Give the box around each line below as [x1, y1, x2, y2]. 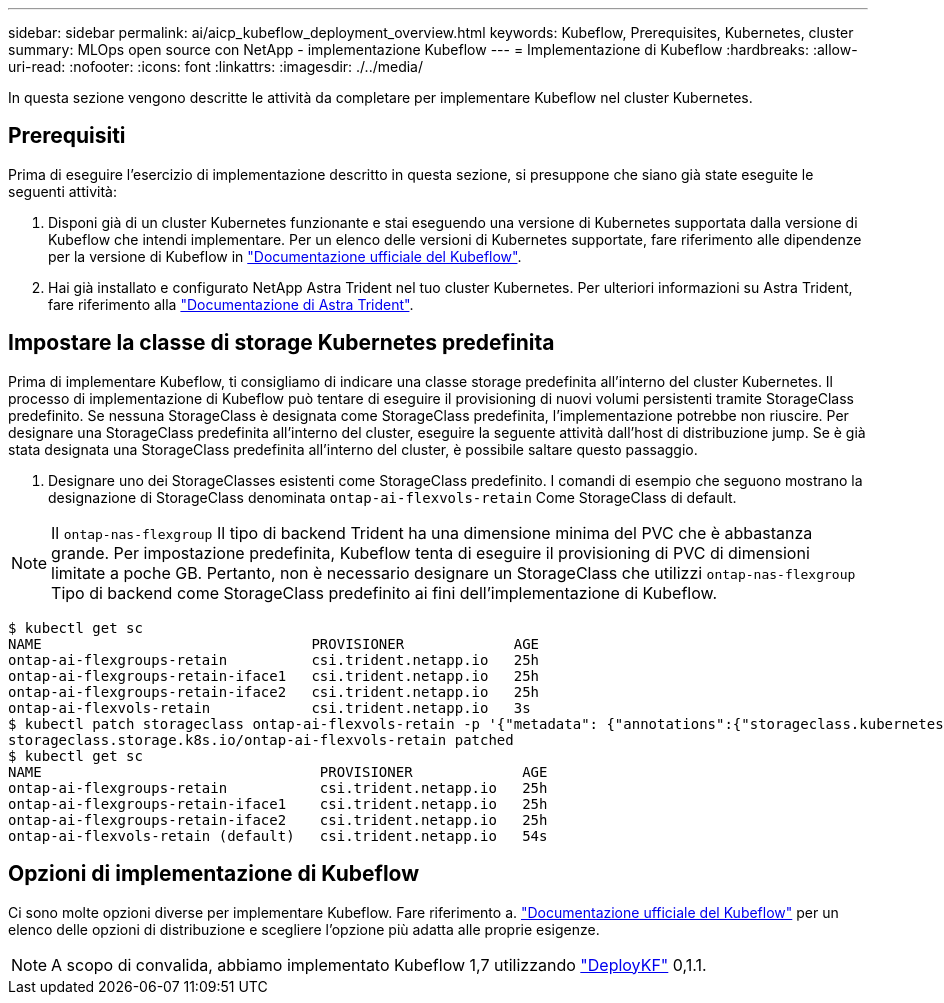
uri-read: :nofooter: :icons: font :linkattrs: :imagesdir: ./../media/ [8, 58, 424, 75]
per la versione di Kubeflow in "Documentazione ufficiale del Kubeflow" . [48, 247, 522, 265]
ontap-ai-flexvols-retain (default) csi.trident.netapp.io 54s [8, 827, 548, 844]
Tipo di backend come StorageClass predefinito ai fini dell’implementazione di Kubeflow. [51, 582, 718, 603]
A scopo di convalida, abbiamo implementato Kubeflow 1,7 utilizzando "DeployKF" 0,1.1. [51, 954, 707, 975]
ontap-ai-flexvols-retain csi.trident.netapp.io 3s [8, 699, 531, 716]
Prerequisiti [8, 123, 126, 149]
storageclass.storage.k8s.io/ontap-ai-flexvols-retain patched [8, 731, 514, 748]
